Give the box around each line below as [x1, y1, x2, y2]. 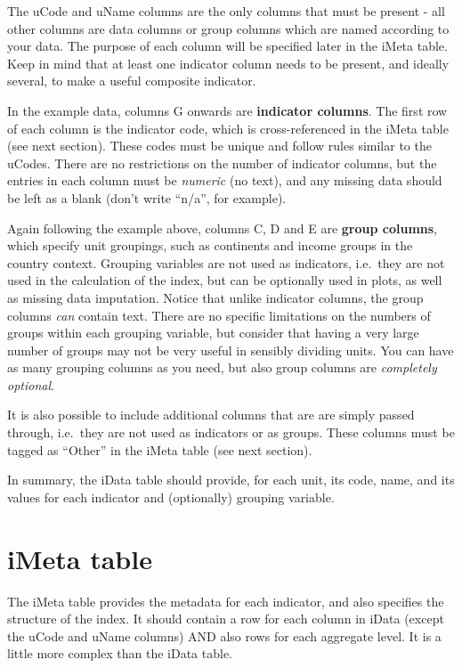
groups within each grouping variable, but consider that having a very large [7, 323, 419, 342]
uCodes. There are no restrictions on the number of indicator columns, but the [7, 153, 437, 172]
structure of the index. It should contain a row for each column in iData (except [7, 609, 444, 628]
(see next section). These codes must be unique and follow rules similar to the [7, 136, 432, 155]
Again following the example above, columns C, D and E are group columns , [7, 218, 438, 237]
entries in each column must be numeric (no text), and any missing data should [7, 171, 442, 190]
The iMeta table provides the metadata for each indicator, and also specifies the [7, 591, 444, 610]
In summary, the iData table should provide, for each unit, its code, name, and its [7, 470, 455, 489]
